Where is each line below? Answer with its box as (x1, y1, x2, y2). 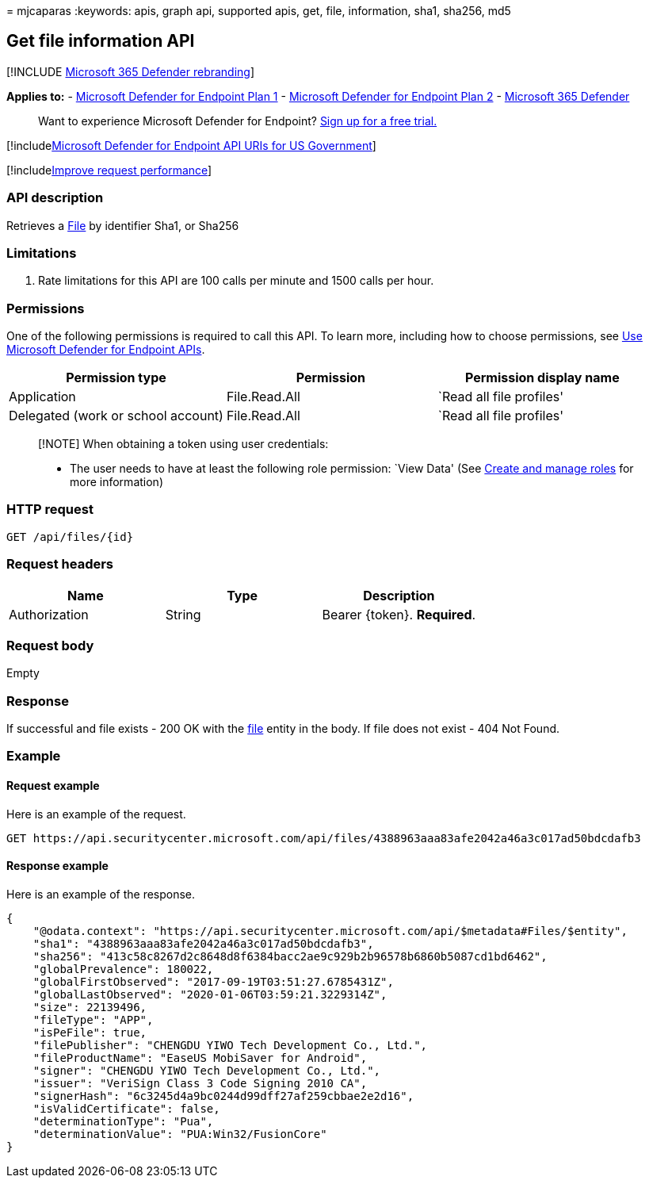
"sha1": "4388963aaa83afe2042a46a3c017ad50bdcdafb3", (32, 937, 374, 950)
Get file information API (6, 31, 195, 52)
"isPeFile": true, (32, 1025, 147, 1039)
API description (6, 190, 104, 206)
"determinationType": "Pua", (32, 1114, 214, 1128)
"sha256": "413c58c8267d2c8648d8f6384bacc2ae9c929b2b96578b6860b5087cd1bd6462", (32, 949, 548, 963)
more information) (70, 475, 163, 489)
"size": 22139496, (32, 1000, 147, 1013)
